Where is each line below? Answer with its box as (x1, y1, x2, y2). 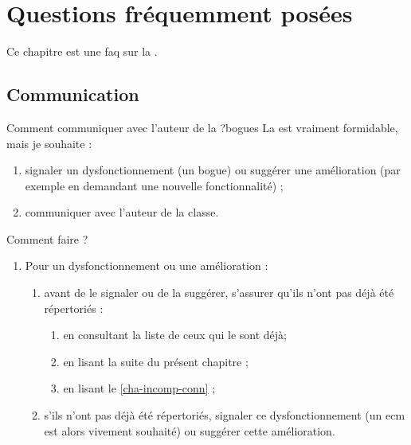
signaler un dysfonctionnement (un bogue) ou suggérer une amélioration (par (25, 162, 401, 178)
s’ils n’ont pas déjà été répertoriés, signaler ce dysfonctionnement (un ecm (44, 407, 405, 424)
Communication (6, 82, 139, 107)
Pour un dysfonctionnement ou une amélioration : (25, 257, 268, 274)
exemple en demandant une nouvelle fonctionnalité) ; (25, 177, 284, 193)
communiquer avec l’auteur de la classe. (25, 204, 219, 221)
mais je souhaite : (6, 135, 92, 151)
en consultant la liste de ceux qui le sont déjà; (63, 326, 287, 343)
